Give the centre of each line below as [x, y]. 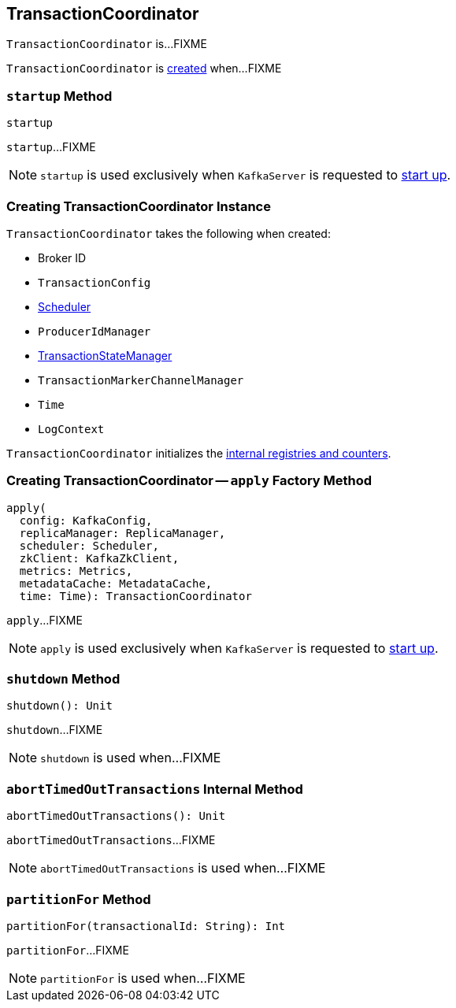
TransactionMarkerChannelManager [141, 380]
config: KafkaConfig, [86, 520]
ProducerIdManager [95, 331]
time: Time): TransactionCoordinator [135, 596]
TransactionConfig [95, 282]
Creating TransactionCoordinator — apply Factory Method [189, 481]
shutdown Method [63, 679]
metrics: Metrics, [76, 571]
